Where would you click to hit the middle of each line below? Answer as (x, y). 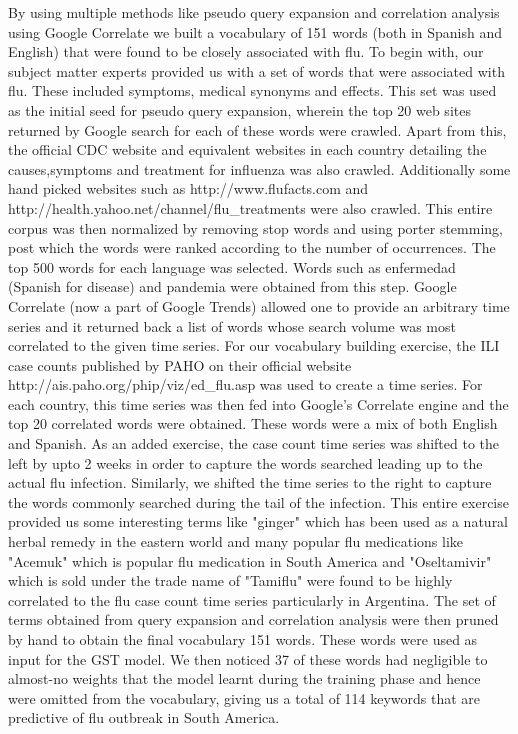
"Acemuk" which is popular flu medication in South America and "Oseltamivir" (250, 560)
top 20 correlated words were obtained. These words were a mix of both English (253, 423)
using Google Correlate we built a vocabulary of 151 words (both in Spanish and (255, 31)
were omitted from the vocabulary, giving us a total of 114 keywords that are (244, 697)
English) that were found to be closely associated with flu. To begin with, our (246, 51)
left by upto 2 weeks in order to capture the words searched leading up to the (245, 462)
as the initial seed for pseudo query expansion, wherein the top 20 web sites (239, 109)
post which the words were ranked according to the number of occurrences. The (252, 247)
